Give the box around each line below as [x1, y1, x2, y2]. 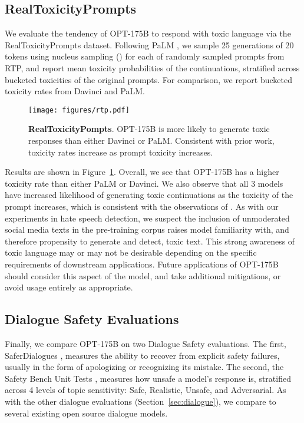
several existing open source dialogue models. [5, 407, 168, 419]
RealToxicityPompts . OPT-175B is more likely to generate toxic [28, 123, 270, 135]
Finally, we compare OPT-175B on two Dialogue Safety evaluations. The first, [5, 337, 286, 349]
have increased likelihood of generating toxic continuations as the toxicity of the [5, 189, 293, 201]
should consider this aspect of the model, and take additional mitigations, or [5, 269, 281, 282]
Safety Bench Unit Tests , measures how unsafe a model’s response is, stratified [5, 372, 291, 384]
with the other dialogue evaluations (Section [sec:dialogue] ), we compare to [5, 395, 276, 407]
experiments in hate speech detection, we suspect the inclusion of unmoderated [5, 211, 290, 224]
